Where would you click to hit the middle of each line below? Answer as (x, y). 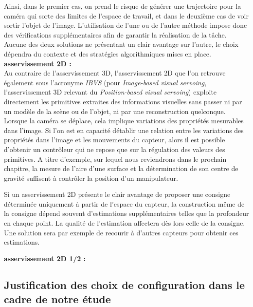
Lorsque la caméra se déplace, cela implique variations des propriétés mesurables (124, 121)
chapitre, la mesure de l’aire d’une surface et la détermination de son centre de (121, 168)
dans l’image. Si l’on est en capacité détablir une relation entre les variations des (124, 130)
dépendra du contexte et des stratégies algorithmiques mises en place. (108, 53)
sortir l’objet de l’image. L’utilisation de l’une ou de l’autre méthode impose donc (126, 25)
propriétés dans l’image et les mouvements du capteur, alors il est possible (115, 140)
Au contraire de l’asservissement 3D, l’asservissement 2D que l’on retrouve (115, 73)
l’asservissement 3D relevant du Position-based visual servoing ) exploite (110, 92)
